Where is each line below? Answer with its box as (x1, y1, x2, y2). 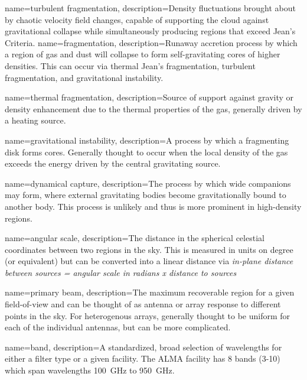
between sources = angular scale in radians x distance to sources (5, 266, 237, 278)
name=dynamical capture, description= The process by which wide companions (5, 177, 291, 189)
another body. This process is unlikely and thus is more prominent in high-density (5, 200, 302, 212)
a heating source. (5, 114, 66, 126)
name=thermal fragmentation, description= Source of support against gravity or (5, 91, 294, 103)
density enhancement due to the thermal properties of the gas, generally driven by (5, 102, 302, 115)
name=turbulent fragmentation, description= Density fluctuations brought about (5, 2, 296, 14)
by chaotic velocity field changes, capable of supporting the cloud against (5, 13, 269, 25)
